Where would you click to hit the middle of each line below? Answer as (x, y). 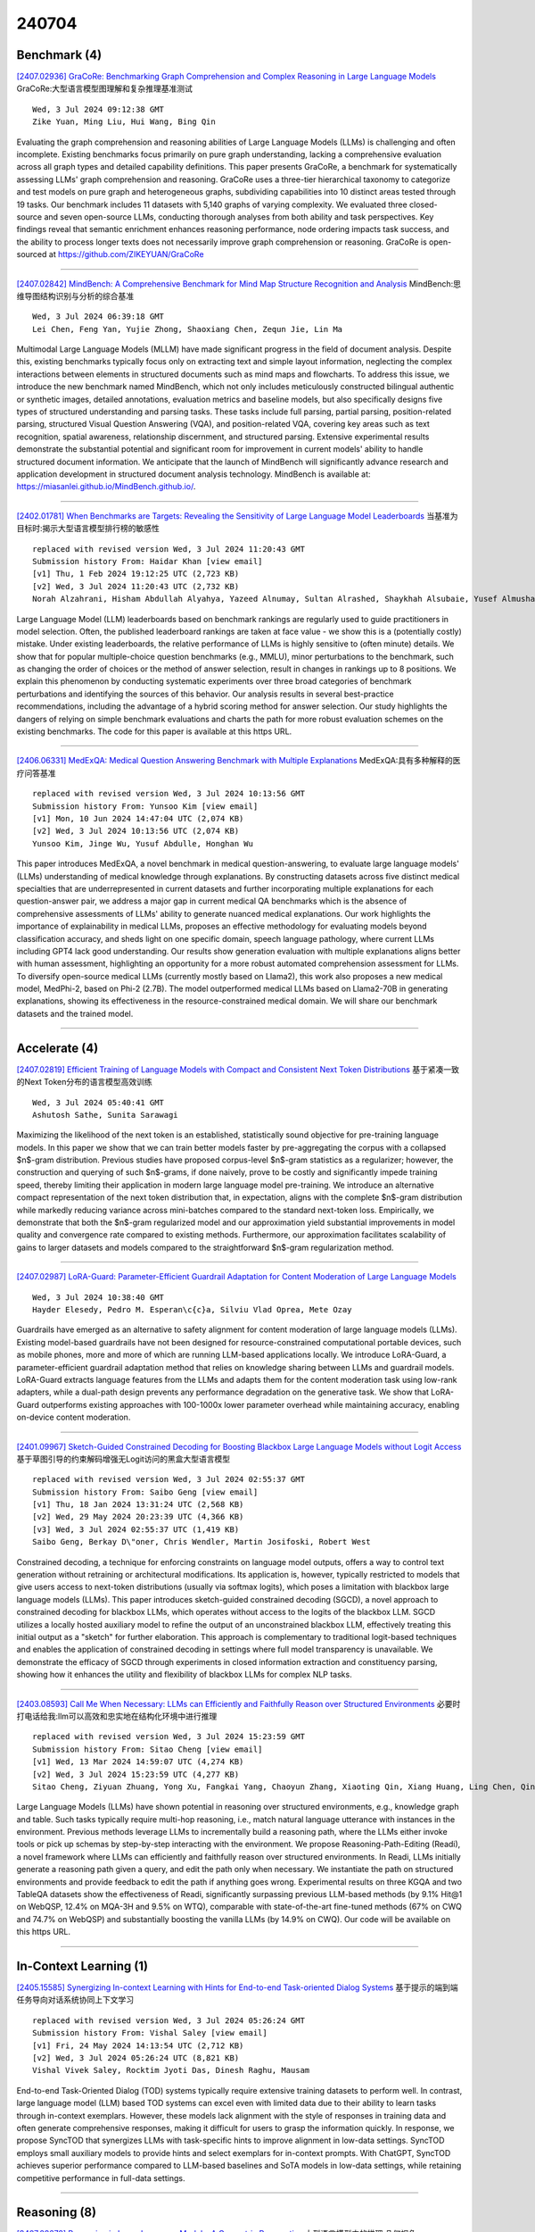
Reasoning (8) (57, 2213)
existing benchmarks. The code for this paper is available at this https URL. (154, 731)
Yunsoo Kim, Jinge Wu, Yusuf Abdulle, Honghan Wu (143, 843)
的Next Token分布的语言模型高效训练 (84, 1082)
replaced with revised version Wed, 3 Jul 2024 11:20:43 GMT (169, 549)
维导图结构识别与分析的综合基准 (75, 296)
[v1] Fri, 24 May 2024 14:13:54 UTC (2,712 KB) (138, 2045)
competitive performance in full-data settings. (101, 2178)
